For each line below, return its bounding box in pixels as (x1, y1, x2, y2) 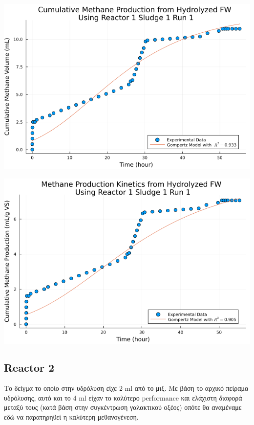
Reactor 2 (4, 360, 55, 375)
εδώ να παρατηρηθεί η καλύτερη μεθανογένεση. (4, 411, 139, 422)
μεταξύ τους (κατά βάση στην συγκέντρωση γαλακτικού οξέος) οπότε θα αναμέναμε (4, 402, 242, 412)
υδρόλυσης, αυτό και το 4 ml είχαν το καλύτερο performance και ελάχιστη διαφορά (4, 392, 242, 403)
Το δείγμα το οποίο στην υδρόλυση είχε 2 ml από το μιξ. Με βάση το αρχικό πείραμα (4, 383, 249, 393)
